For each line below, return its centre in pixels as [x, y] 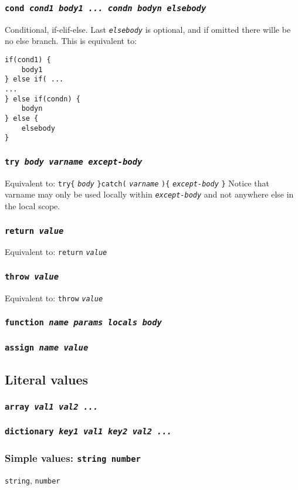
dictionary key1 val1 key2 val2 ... [88, 432]
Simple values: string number [73, 457]
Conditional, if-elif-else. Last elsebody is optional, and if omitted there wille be [148, 29]
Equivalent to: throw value [54, 297]
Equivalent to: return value [56, 252]
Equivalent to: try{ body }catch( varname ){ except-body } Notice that [137, 183]
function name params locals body [83, 323]
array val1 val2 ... [52, 407]
